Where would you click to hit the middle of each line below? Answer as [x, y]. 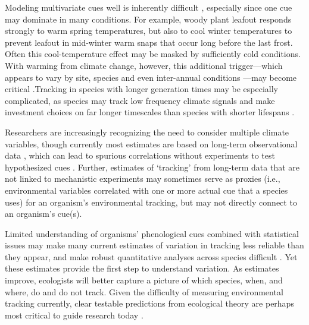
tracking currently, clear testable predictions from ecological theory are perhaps [149, 303]
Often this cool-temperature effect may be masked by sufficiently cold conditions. [153, 54]
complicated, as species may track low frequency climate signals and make [140, 100]
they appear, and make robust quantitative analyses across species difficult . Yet [151, 256]
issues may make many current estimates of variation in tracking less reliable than [154, 245]
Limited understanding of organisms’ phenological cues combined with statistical [152, 233]
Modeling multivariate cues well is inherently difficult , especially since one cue [149, 7]
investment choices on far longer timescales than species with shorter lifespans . [150, 112]
